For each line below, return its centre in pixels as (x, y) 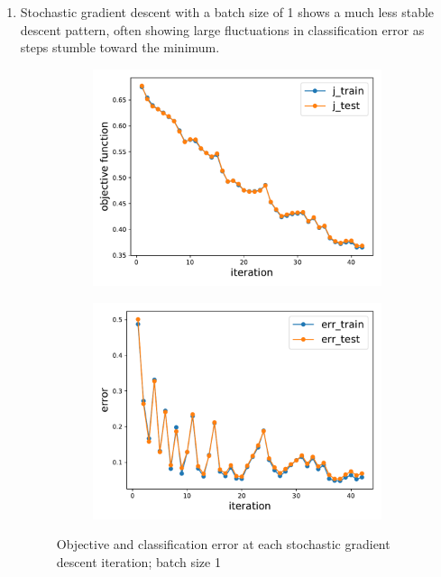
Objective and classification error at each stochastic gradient (223, 544)
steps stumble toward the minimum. (120, 47)
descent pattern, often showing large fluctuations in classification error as (222, 29)
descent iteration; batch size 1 (138, 561)
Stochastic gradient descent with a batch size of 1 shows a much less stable (227, 12)
